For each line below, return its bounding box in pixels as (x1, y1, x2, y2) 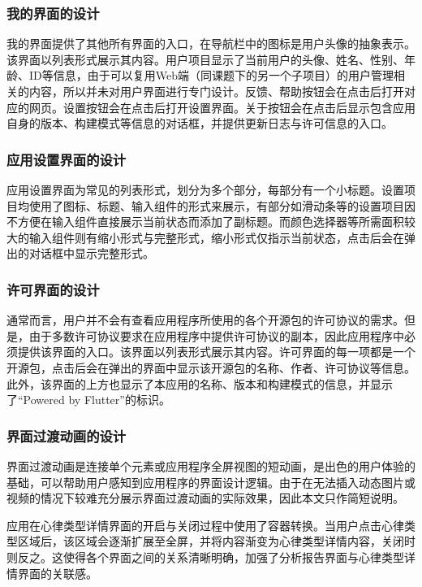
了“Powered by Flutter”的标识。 (6, 391, 170, 408)
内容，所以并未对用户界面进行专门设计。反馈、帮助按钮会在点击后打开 (28, 83, 404, 99)
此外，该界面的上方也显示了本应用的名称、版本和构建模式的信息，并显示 (6, 375, 393, 392)
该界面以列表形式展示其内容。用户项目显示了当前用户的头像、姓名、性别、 (6, 50, 404, 67)
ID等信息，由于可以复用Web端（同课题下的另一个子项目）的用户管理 (28, 67, 394, 84)
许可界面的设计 (6, 279, 100, 299)
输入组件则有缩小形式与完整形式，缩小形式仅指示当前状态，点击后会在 (28, 228, 404, 246)
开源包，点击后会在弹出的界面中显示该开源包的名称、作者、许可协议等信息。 (6, 359, 416, 376)
